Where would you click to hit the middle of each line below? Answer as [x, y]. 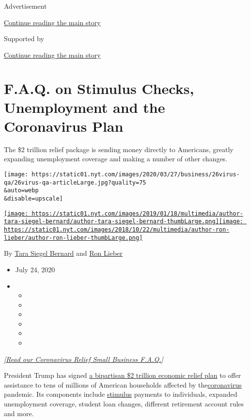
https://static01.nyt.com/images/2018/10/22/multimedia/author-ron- [117, 230]
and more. [19, 413]
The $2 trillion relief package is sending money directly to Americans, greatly [119, 149]
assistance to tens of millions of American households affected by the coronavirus [123, 384]
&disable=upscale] [33, 199]
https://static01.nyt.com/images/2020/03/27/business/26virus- [136, 175]
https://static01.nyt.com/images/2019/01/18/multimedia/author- [137, 213]
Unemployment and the [85, 107]
